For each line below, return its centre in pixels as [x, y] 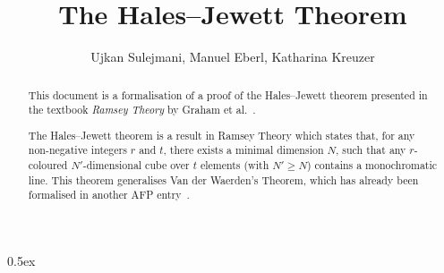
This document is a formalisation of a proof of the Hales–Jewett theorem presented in [228, 94]
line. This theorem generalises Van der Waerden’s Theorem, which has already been [223, 179]
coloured [48, 165]
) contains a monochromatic [372, 165]
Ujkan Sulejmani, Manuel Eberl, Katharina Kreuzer [233, 57]
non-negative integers [77, 150]
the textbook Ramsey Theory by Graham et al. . [142, 110]
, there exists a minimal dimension [243, 150]
